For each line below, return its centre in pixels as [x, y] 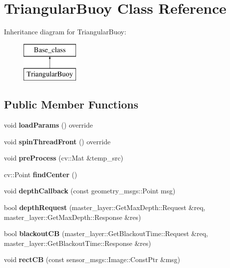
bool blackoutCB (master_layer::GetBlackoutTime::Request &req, [106, 233]
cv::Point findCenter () [41, 174]
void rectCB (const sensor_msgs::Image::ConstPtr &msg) [92, 259]
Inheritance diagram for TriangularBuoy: [65, 32]
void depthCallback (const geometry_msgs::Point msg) [90, 191]
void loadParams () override [49, 125]
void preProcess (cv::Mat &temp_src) [64, 158]
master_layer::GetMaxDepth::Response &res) [73, 217]
